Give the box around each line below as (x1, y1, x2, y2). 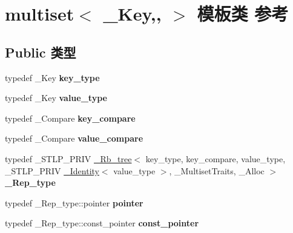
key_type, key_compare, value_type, (145, 152, 286, 165)
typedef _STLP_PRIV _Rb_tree (5, 152, 132, 165)
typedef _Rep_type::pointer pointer (5, 196, 143, 209)
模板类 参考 (197, 1, 289, 26)
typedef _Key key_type (5, 71, 100, 84)
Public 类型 (5, 42, 76, 61)
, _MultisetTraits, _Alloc (169, 164, 265, 177)
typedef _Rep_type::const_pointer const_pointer (5, 217, 199, 229)
